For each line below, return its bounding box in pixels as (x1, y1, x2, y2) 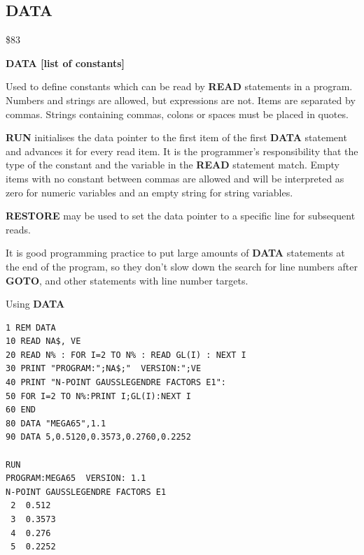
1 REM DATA (6, 322, 56, 333)
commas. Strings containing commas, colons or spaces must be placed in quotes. (6, 106, 349, 121)
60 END (6, 405, 36, 415)
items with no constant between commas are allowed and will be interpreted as (6, 171, 344, 185)
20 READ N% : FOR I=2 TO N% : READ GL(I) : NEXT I (6, 349, 246, 360)
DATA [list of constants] (6, 55, 125, 70)
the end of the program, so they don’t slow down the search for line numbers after (6, 259, 358, 273)
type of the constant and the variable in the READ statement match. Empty (6, 157, 339, 172)
